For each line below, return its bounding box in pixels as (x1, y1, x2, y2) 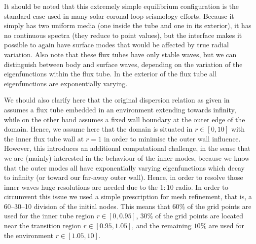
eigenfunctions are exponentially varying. (4, 78, 128, 88)
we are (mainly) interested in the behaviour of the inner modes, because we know (4, 152, 250, 163)
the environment (4, 230, 53, 240)
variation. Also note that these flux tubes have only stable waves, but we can (4, 49, 237, 59)
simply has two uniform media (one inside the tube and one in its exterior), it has (4, 20, 252, 31)
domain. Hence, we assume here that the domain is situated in (4, 124, 193, 134)
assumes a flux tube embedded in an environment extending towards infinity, (4, 104, 236, 114)
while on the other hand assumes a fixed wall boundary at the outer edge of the (4, 114, 245, 124)
